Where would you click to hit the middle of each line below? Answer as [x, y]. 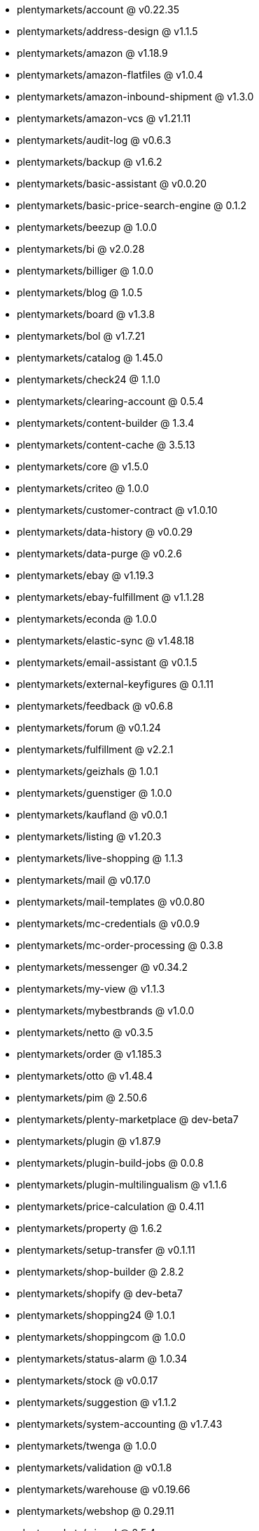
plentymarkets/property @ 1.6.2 [90, 1228]
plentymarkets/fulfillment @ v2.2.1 [95, 749]
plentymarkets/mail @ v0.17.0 [84, 880]
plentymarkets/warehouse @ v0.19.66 [104, 1489]
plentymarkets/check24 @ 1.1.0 [89, 379]
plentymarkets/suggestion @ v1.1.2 [97, 1402]
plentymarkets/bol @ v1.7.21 [81, 336]
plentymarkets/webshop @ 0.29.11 [96, 1511]
